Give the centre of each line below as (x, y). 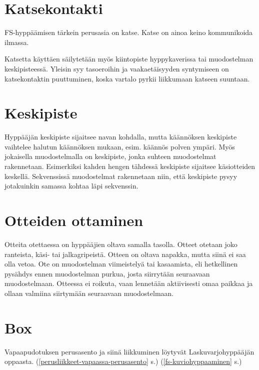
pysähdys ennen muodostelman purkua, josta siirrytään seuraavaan (107, 273)
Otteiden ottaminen (74, 220)
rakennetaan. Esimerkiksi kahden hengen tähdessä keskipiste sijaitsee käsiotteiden (130, 166)
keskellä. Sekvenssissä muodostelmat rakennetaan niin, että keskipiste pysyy (121, 176)
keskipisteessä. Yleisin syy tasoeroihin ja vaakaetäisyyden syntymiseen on (117, 68)
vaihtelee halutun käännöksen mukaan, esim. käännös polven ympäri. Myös (120, 146)
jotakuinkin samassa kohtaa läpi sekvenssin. (71, 186)
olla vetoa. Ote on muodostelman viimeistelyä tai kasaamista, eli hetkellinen (121, 264)
